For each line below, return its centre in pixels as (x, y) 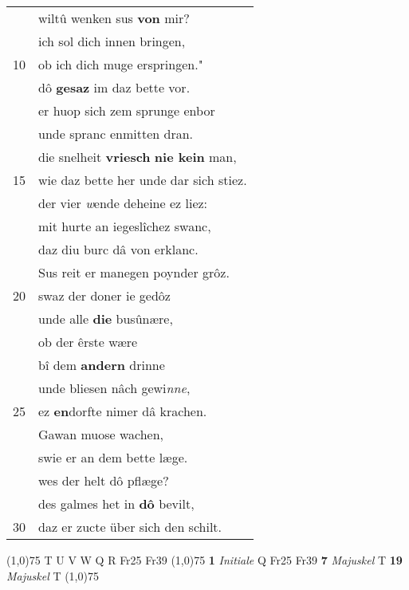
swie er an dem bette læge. (113, 457)
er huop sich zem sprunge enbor (127, 110)
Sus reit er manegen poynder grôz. (134, 272)
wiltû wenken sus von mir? (114, 18)
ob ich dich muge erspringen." (121, 64)
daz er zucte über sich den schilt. (130, 527)
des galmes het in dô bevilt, (116, 503)
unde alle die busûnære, (106, 319)
